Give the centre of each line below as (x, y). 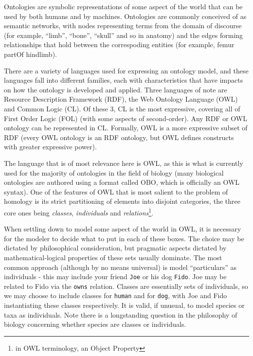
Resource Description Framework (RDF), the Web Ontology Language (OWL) (121, 99)
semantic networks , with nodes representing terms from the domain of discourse (123, 26)
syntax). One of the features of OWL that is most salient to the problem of (116, 191)
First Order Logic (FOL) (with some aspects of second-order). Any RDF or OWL (126, 118)
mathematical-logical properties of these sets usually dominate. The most (113, 257)
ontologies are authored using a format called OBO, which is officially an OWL (122, 182)
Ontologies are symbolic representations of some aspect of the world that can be (123, 6)
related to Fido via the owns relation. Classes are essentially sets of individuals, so (126, 286)
